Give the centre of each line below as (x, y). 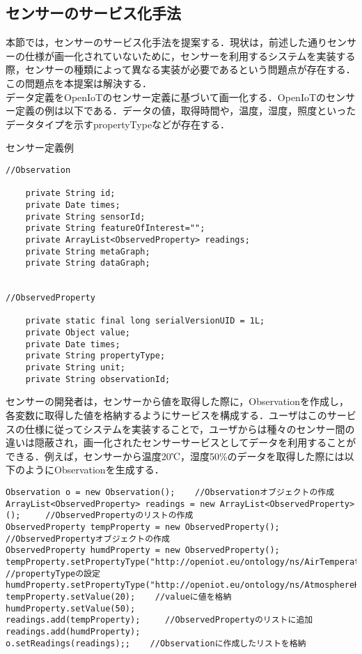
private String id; (70, 193)
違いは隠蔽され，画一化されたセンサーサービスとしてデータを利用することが (181, 442)
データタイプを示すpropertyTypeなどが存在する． (118, 124)
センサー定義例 (40, 147)
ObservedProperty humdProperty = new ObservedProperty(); (143, 550)
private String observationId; (98, 379)
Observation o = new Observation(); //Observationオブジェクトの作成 (170, 492)
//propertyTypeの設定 (53, 573)
